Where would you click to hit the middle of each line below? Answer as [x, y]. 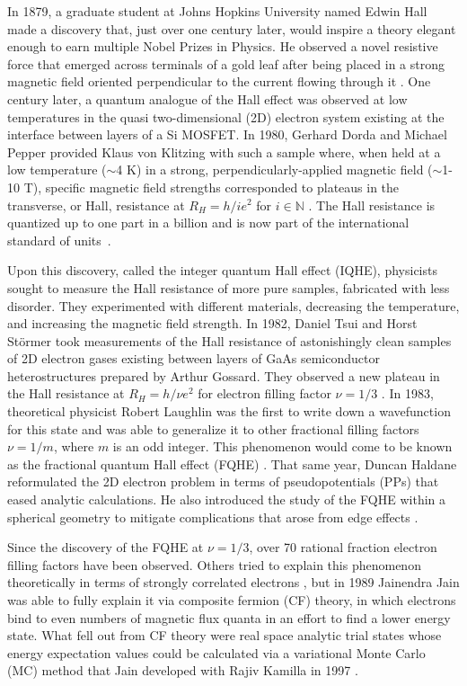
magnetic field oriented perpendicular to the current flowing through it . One [219, 81]
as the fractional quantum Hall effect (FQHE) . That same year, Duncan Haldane [232, 463]
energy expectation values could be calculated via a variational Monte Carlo [216, 652]
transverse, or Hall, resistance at [96, 205]
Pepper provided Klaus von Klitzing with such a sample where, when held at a [224, 151]
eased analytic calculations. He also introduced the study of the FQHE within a [227, 499]
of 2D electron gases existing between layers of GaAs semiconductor [194, 358]
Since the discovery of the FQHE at [106, 547]
